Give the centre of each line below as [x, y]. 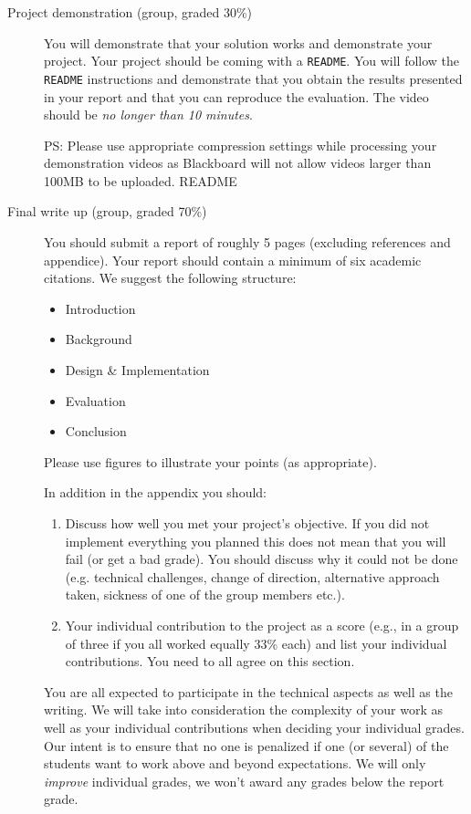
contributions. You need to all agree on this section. [210, 661]
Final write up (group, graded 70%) [107, 211]
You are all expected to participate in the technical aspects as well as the [248, 691]
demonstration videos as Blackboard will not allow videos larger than [238, 163]
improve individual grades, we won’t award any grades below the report [244, 781]
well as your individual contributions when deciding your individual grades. [254, 727]
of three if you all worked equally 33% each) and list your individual [256, 643]
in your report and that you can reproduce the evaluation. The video [236, 96]
